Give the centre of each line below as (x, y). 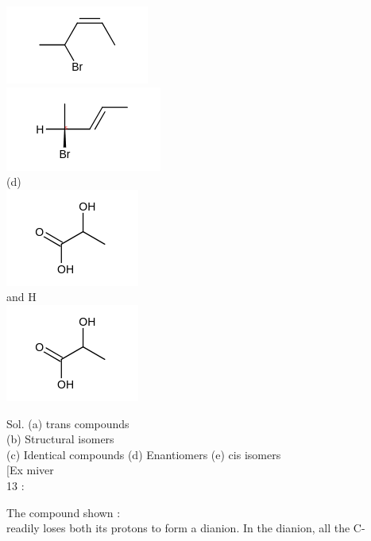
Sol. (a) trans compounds (68, 423)
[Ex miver (30, 470)
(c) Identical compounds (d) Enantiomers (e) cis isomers (144, 454)
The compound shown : (64, 512)
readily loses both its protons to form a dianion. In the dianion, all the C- (186, 528)
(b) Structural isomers (60, 439)
